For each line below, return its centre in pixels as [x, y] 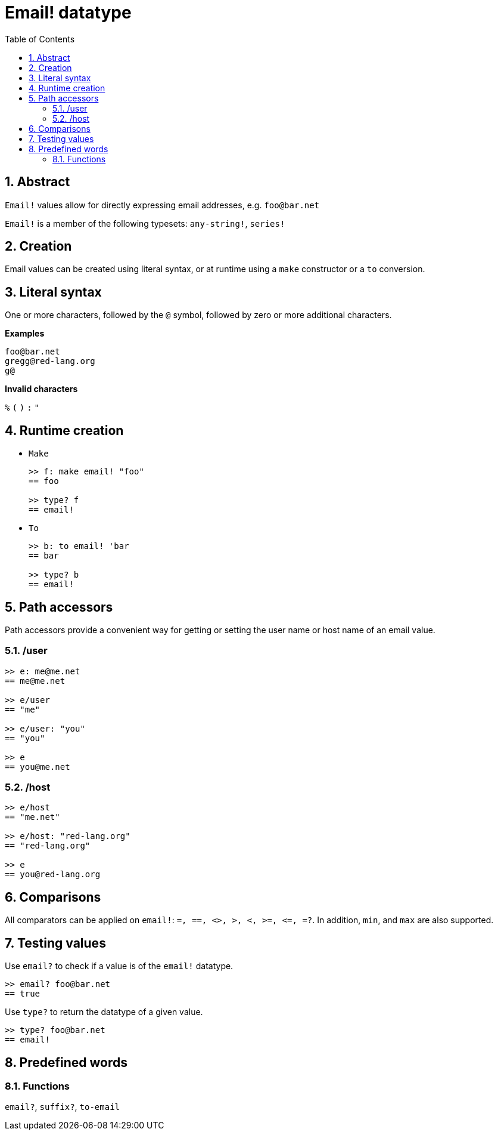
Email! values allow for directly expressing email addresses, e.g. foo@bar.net [162, 205]
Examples [25, 334]
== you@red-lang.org [53, 875]
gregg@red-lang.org [50, 361]
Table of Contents [40, 39]
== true [23, 994]
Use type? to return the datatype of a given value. [104, 1012]
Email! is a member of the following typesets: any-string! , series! [145, 223]
